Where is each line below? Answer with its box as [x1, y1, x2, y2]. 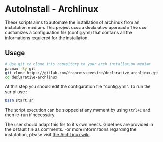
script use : [5, 89, 28, 95]
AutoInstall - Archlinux [5, 3, 98, 14]
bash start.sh [5, 98, 34, 103]
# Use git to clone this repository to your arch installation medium [5, 61, 151, 66]
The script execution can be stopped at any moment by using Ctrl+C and [5, 107, 151, 113]
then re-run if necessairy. [5, 112, 56, 118]
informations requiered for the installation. [5, 35, 89, 41]
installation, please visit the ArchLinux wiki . [5, 132, 91, 138]
